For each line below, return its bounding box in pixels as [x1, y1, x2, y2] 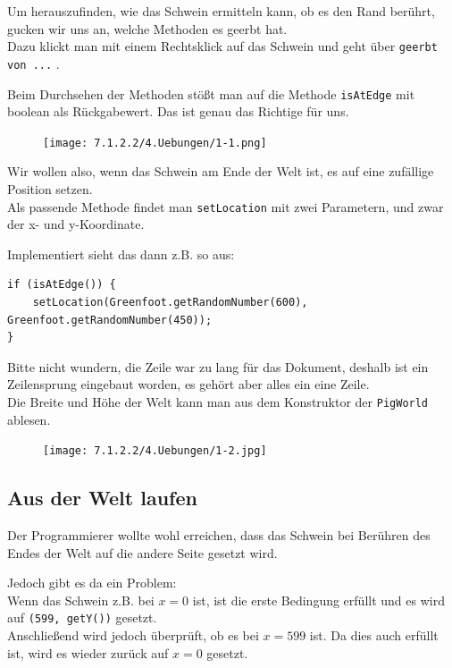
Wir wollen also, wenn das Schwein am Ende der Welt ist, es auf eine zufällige [7, 162, 434, 181]
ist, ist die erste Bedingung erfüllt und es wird [192, 590, 445, 609]
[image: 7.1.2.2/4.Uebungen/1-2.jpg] [43, 444, 267, 458]
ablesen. [7, 410, 51, 428]
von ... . [7, 54, 60, 72]
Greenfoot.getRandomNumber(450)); [7, 313, 213, 326]
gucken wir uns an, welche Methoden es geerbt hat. [7, 19, 288, 38]
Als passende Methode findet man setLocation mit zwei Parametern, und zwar [7, 197, 444, 216]
